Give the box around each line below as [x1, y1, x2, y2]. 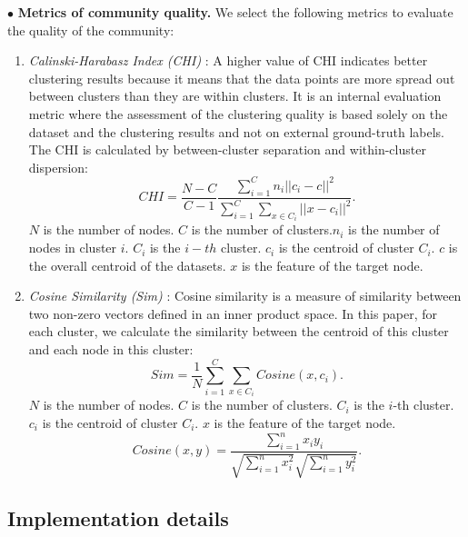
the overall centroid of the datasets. [28, 255, 226, 274]
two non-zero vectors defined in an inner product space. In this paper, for [28, 303, 438, 323]
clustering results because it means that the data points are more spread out [28, 68, 455, 87]
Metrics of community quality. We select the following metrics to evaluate [17, 3, 453, 21]
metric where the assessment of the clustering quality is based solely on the [28, 104, 448, 123]
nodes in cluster [28, 238, 117, 257]
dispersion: [28, 157, 88, 176]
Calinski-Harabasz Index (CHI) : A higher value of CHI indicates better [28, 51, 428, 70]
